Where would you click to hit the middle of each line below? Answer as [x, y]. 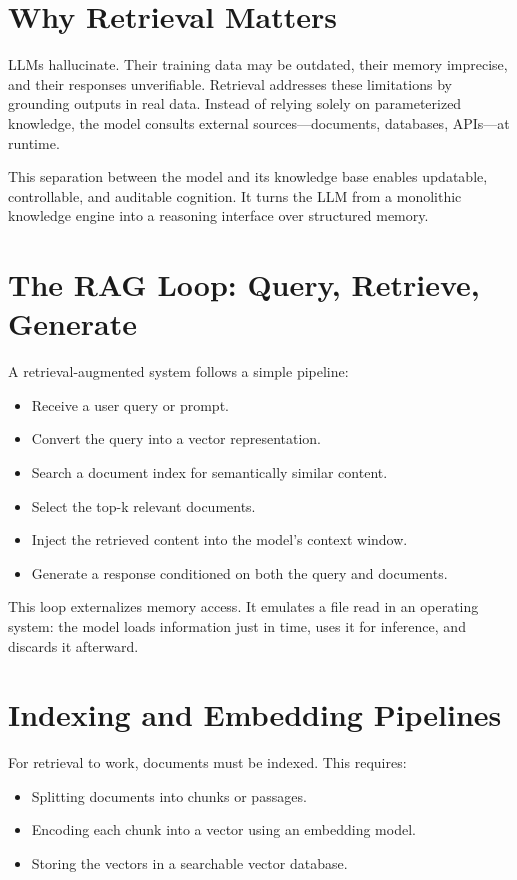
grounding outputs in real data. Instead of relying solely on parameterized [235, 103]
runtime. [34, 142]
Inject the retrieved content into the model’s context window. [219, 539]
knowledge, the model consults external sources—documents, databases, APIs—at [259, 122]
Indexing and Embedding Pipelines [255, 714]
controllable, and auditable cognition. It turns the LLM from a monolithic [235, 195]
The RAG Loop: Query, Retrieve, [244, 284]
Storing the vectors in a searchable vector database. [189, 863]
